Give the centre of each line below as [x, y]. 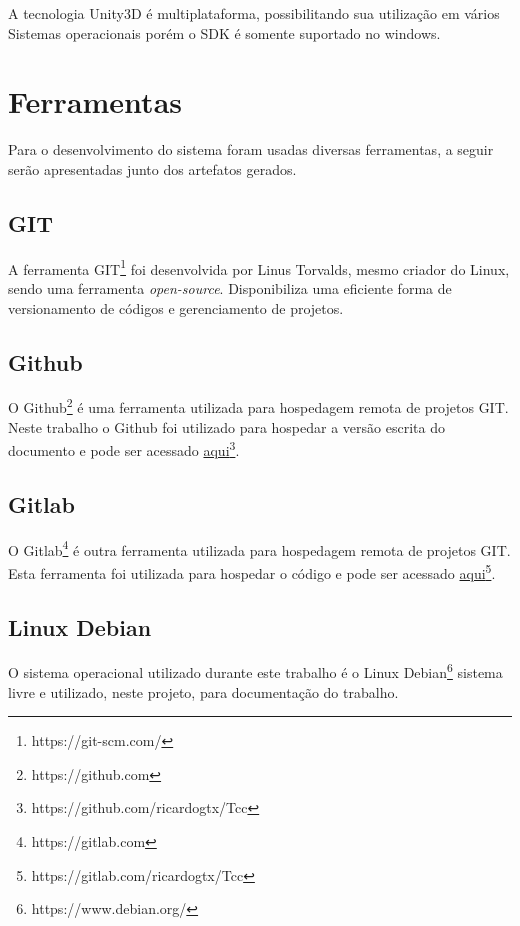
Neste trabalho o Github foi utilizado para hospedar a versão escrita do [226, 426]
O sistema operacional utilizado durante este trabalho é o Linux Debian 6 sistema [255, 670]
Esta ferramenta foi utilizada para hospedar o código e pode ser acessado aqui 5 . [252, 571]
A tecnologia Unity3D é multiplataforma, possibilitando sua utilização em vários [254, 13]
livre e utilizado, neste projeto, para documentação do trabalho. [203, 691]
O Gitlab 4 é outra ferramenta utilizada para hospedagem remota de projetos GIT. [259, 548]
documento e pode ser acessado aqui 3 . [124, 448]
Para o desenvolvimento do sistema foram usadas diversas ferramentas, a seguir [251, 149]
